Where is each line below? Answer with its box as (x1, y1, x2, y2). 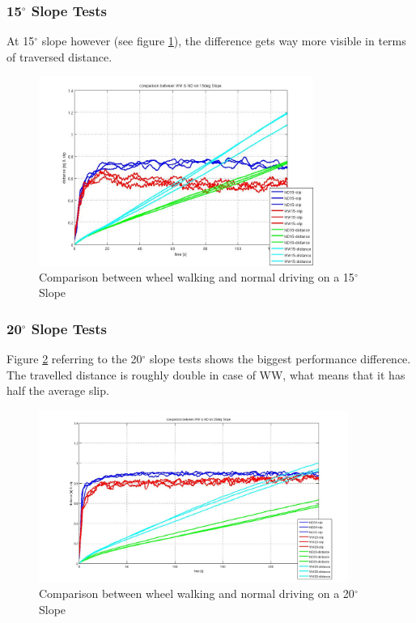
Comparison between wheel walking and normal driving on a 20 (39, 585, 354, 602)
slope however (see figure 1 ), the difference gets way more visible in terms (41, 32, 406, 49)
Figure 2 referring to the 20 (6, 350, 142, 367)
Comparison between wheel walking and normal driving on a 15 (39, 268, 354, 285)
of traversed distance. (6, 48, 112, 65)
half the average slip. (6, 382, 109, 399)
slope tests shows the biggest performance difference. (150, 350, 411, 367)
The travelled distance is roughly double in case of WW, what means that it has (6, 366, 405, 383)
